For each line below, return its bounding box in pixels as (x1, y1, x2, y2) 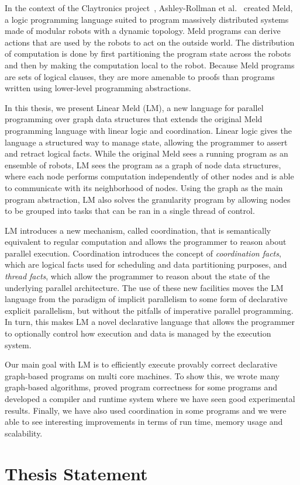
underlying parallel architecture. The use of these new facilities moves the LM (5, 281, 284, 293)
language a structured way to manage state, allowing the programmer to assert (5, 136, 288, 148)
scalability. (5, 427, 43, 439)
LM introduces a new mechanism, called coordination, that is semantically (5, 224, 271, 236)
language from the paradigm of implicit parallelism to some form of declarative (5, 293, 288, 305)
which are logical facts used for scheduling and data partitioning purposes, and (5, 258, 287, 271)
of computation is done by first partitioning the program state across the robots (5, 47, 291, 60)
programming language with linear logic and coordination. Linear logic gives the (5, 124, 292, 136)
